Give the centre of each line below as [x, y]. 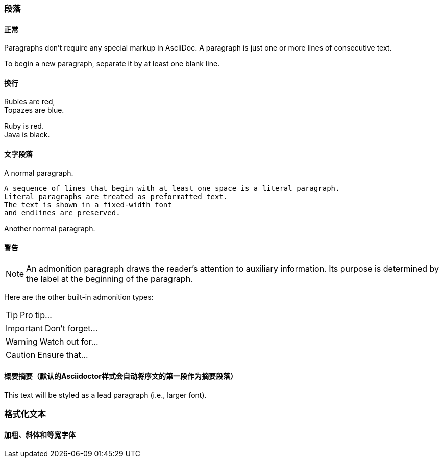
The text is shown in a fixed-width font [88, 204]
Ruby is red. [24, 126]
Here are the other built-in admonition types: [79, 297]
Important [24, 328]
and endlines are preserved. [62, 213]
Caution [21, 355]
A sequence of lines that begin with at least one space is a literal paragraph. [172, 188]
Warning [22, 341]
